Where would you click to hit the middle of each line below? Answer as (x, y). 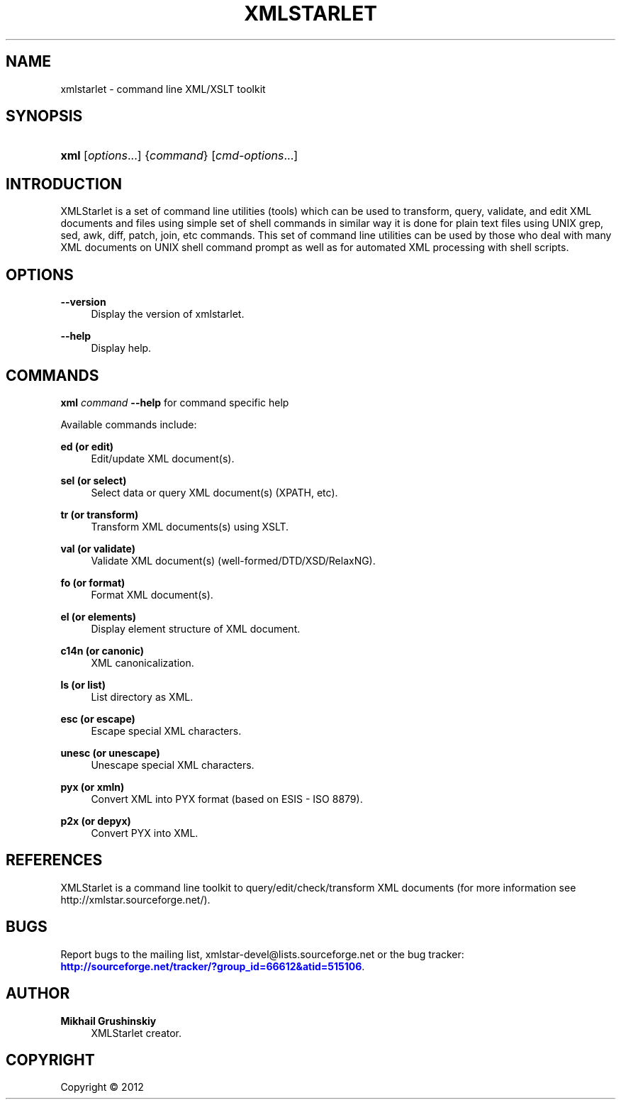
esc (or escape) (98, 718)
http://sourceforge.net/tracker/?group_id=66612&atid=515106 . (213, 966)
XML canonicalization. (142, 662)
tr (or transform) (100, 514)
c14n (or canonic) (102, 650)
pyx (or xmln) (93, 787)
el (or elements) (99, 616)
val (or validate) (98, 548)
